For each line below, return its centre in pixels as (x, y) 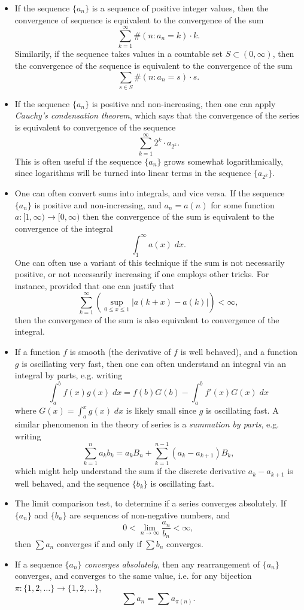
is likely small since (161, 410)
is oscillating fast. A (242, 410)
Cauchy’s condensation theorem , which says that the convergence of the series (157, 115)
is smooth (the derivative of (120, 352)
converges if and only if (99, 543)
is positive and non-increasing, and (98, 204)
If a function (37, 352)
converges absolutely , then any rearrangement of (172, 564)
